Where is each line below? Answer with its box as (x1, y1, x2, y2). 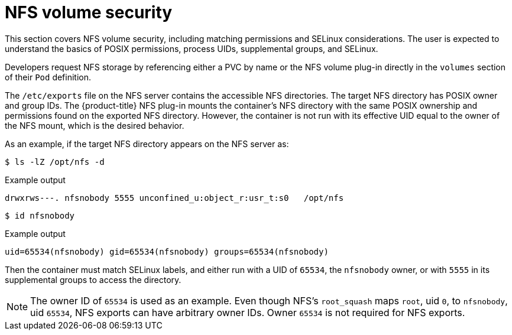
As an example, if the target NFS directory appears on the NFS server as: (5, 138, 289, 149)
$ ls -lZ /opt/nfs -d (5, 157, 105, 167)
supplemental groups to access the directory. (5, 274, 182, 285)
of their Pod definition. (5, 71, 92, 82)
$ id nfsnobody (5, 210, 75, 220)
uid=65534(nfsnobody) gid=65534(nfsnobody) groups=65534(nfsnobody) (5, 246, 329, 256)
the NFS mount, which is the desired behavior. (5, 120, 184, 131)
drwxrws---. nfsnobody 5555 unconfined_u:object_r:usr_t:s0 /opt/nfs (5, 193, 344, 203)
